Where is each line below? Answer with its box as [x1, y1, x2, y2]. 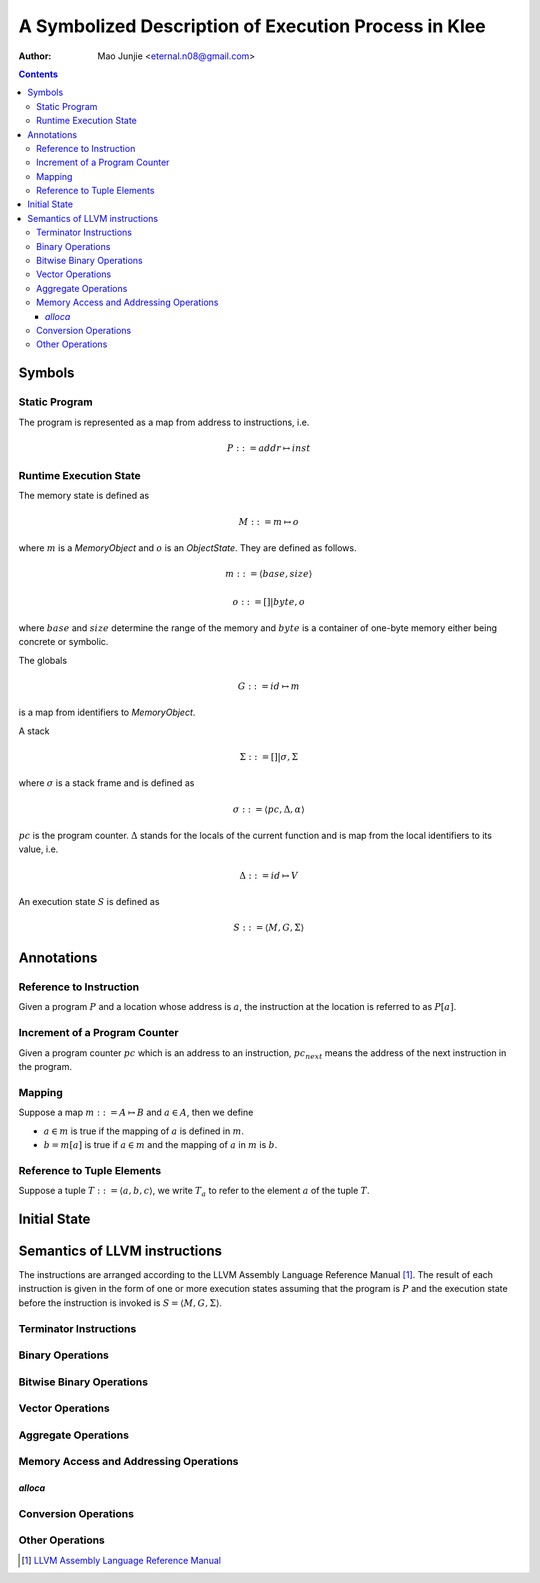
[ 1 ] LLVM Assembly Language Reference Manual [21, 1554, 222, 1566]
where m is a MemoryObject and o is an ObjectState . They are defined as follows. [18, 542, 357, 554]
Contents [18, 68, 59, 80]
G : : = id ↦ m [237, 680, 300, 692]
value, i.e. [18, 843, 59, 855]
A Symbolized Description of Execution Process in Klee [18, 15, 486, 37]
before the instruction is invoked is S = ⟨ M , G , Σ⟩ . [18, 1296, 222, 1309]
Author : [18, 50, 52, 62]
